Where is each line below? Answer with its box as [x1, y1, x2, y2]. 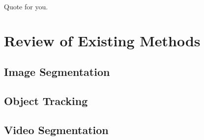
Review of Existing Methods [4, 30, 201, 50]
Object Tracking [4, 93, 88, 108]
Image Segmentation [4, 64, 110, 79]
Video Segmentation [4, 122, 109, 137]
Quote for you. [4, 1, 48, 11]
